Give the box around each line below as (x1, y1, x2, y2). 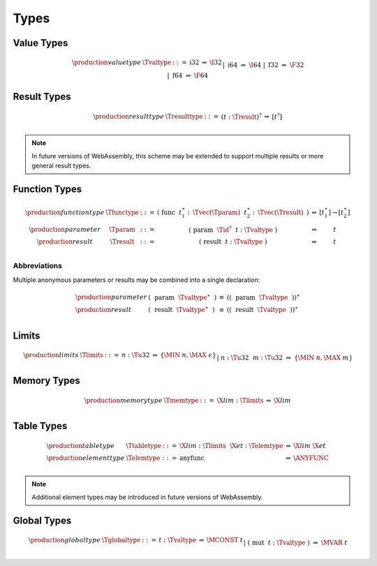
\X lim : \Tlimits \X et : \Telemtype (179, 442, 283, 449)
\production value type (72, 59, 142, 66)
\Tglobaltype (101, 536, 141, 544)
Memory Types (13, 375, 80, 387)
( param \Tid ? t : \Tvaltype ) (188, 224, 278, 234)
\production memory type (84, 396, 163, 404)
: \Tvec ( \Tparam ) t (187, 209, 247, 216)
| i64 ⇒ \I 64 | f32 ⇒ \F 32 (222, 61, 304, 69)
